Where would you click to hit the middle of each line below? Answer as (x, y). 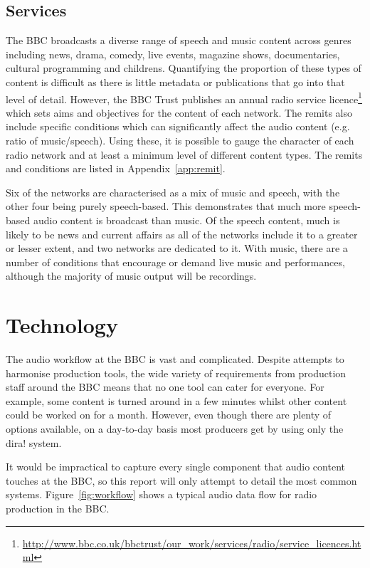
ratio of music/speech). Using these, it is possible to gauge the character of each (180, 141)
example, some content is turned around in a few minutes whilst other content (176, 400)
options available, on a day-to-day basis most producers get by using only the (175, 429)
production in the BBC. (58, 509)
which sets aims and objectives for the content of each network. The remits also (179, 112)
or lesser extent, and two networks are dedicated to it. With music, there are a (177, 248)
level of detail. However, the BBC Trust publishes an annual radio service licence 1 (184, 98)
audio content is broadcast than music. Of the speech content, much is (186, 220)
